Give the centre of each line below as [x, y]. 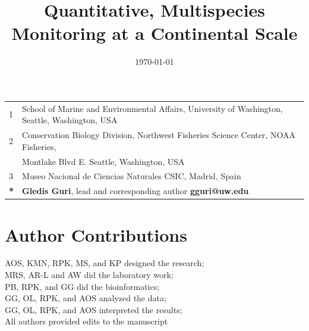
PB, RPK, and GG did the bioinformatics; [82, 286]
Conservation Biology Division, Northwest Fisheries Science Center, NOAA [159, 135]
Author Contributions [96, 234]
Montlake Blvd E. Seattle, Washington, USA [103, 161]
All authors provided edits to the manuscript [86, 321]
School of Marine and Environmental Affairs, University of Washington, [152, 108]
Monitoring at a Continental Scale [154, 33]
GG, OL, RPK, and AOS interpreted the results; [94, 309]
